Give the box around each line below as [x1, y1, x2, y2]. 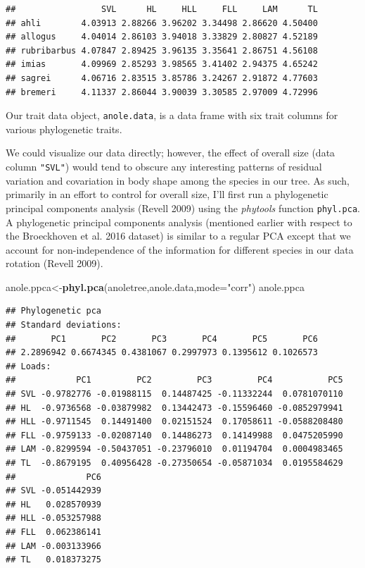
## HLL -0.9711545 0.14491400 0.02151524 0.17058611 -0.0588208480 [6, 416, 343, 427]
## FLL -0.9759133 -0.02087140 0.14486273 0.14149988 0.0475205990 [6, 430, 343, 440]
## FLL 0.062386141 [6, 526, 102, 537]
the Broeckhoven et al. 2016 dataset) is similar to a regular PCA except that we [6, 228, 351, 243]
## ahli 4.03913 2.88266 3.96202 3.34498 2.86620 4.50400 [6, 18, 318, 28]
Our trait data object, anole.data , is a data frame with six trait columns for [6, 108, 338, 123]
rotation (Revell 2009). [6, 256, 103, 271]
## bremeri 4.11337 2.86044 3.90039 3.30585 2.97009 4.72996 [6, 87, 318, 97]
